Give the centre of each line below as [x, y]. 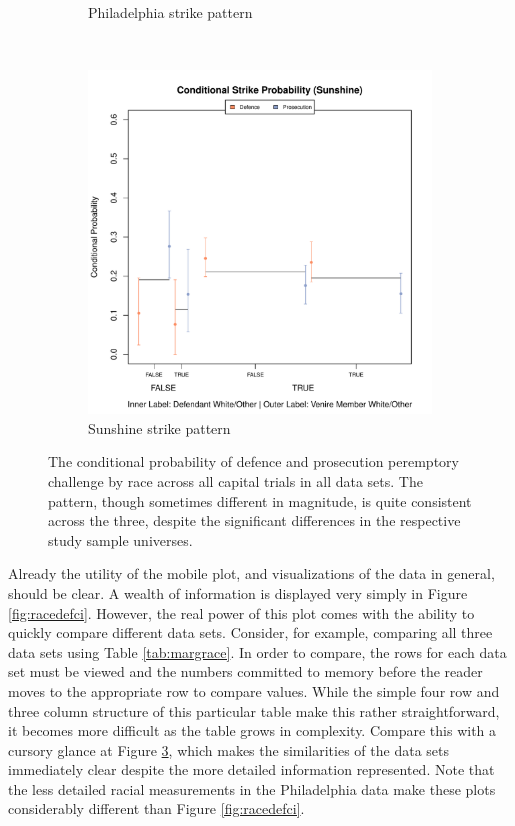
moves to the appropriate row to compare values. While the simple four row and [254, 690]
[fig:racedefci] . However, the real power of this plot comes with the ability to [241, 612]
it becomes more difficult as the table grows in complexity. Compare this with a [252, 730]
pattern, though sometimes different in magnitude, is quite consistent [260, 500]
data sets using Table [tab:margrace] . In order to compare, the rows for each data [257, 651]
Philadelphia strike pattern [170, 12]
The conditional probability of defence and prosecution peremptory [253, 461]
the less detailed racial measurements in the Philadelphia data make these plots [252, 788]
